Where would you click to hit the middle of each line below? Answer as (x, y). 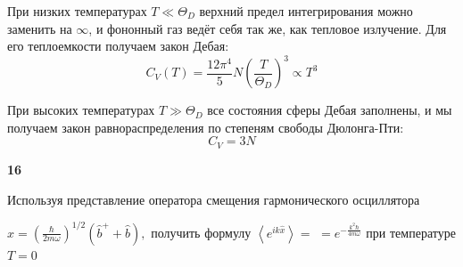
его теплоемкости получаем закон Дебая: (118, 46)
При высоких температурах (81, 110)
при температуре (411, 232)
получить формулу (201, 232)
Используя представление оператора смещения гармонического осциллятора (214, 199)
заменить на (40, 28)
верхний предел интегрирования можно (306, 11)
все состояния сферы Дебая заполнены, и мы (330, 110)
